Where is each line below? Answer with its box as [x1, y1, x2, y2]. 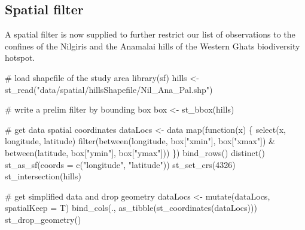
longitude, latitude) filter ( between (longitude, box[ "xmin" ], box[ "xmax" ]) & [5, 135, 276, 147]
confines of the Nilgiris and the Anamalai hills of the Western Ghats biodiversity [5, 39, 300, 52]
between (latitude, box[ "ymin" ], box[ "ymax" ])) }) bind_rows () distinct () [5, 146, 266, 158]
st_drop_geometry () [5, 213, 81, 225]
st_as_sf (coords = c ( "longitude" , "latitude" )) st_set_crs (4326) [5, 158, 236, 170]
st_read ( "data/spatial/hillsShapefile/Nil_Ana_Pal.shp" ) [5, 83, 213, 95]
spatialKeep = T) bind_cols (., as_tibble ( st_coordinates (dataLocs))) [5, 201, 257, 214]
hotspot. [5, 51, 35, 64]
